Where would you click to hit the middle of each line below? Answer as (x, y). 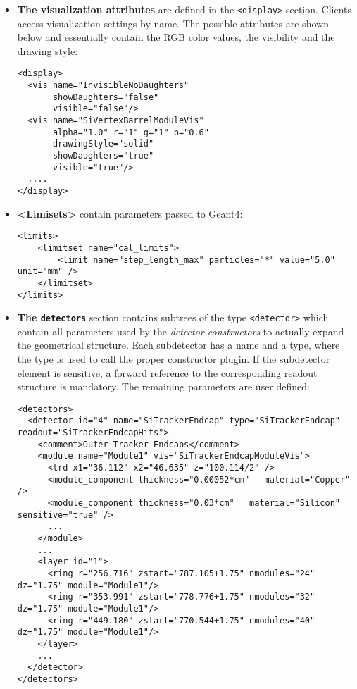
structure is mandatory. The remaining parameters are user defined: (163, 386)
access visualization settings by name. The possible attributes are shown (173, 23)
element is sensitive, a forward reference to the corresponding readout (167, 372)
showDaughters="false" (106, 97)
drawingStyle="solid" (103, 144)
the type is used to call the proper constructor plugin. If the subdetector (174, 359)
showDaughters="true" (103, 156)
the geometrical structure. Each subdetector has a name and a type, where (178, 345)
